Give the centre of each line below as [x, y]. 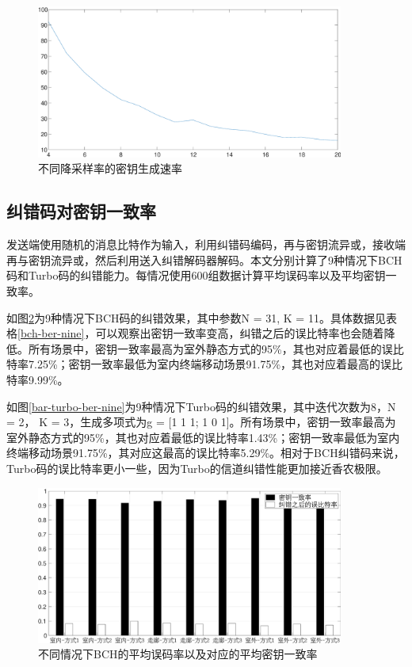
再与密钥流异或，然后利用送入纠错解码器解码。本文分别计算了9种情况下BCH [204, 259]
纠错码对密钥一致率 [81, 211]
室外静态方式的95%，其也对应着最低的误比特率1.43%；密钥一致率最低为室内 [203, 437]
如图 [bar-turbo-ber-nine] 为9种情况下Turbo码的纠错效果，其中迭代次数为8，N [201, 406]
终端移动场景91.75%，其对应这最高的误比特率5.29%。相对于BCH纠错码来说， [206, 453]
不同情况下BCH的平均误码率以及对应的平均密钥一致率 [178, 654]
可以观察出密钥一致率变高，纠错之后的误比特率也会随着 [240, 333]
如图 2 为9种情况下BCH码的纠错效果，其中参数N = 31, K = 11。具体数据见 [196, 317]
